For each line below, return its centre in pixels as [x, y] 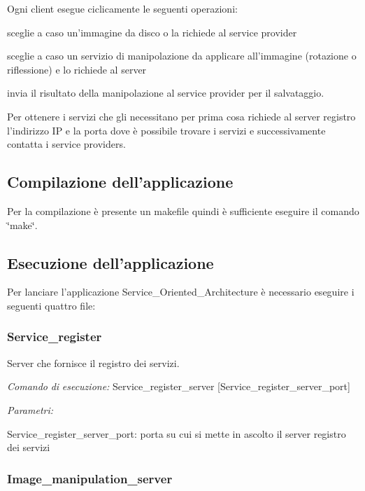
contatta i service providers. [66, 144]
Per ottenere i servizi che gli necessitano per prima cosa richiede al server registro [181, 116]
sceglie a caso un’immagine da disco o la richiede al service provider [152, 32]
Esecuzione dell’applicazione [110, 262]
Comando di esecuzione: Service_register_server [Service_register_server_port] [179, 386]
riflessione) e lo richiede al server [77, 69]
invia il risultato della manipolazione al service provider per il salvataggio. [166, 93]
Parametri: [30, 409]
